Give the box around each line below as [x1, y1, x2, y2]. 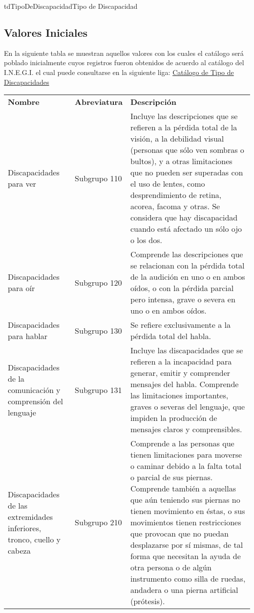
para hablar [8, 330, 48, 342]
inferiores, [8, 522, 42, 534]
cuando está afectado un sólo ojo [130, 223, 242, 235]
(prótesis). [130, 595, 165, 607]
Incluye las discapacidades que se [130, 344, 243, 356]
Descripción [130, 96, 177, 108]
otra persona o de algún [130, 562, 212, 573]
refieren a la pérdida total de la [130, 122, 237, 133]
